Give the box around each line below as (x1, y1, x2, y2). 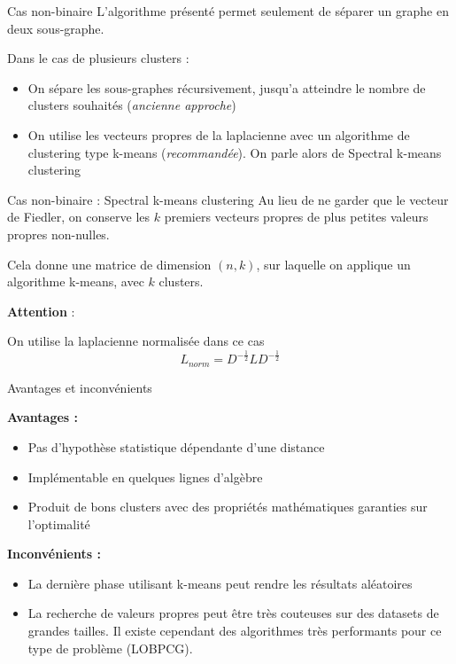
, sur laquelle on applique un (256, 254, 411, 273)
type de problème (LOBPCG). (27, 638, 193, 657)
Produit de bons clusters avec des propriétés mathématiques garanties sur (27, 497, 428, 516)
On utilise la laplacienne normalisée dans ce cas (7, 332, 265, 350)
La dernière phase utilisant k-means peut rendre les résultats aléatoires (27, 574, 413, 592)
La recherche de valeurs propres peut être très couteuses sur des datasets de (27, 604, 439, 622)
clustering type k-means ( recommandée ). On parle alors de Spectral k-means (27, 143, 442, 161)
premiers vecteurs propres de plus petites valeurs (164, 207, 429, 226)
